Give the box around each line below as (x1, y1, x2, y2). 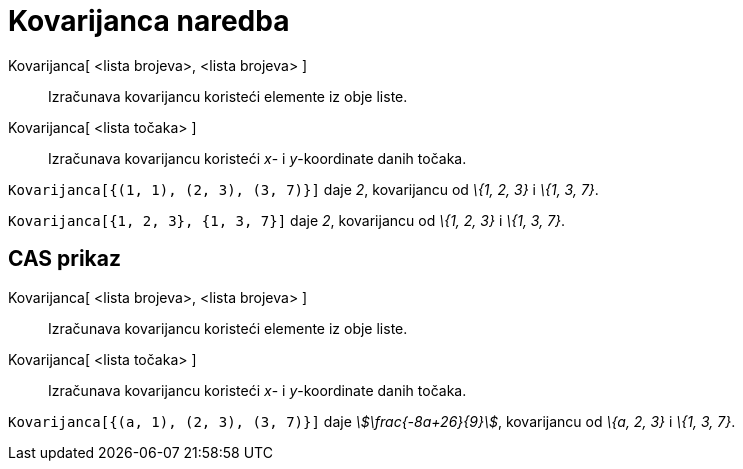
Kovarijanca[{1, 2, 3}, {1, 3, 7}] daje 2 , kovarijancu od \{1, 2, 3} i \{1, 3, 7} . (8, 211, 566, 229)
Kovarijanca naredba (8, 4, 290, 38)
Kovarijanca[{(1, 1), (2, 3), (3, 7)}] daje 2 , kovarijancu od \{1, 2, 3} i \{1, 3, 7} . (8, 180, 599, 198)
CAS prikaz (8, 246, 122, 272)
